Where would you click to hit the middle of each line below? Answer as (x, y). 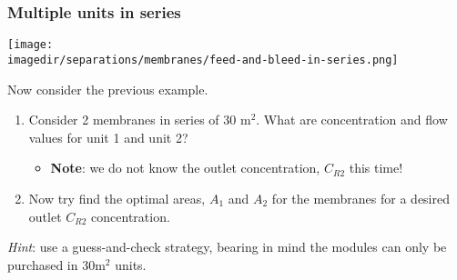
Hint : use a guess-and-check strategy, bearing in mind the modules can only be (227, 247)
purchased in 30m (56, 264)
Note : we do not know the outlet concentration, (185, 168)
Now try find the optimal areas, (117, 198)
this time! (376, 168)
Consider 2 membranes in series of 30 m (140, 120)
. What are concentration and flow (352, 120)
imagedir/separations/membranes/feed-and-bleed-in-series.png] (203, 60)
